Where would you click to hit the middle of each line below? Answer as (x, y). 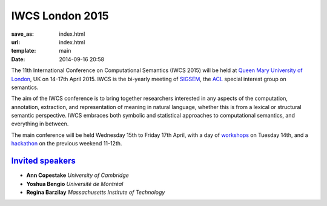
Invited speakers (43, 161)
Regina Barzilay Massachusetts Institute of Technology (96, 192)
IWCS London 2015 (60, 16)
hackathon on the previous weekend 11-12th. (67, 144)
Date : (18, 59)
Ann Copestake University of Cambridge (78, 175)
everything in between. (40, 124)
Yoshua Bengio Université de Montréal (75, 184)
